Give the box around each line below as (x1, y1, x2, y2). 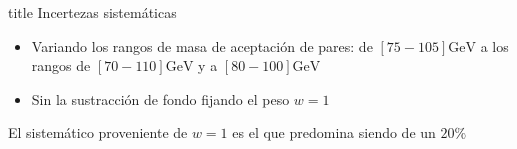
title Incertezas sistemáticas (8, 2, 177, 22)
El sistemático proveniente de (8, 122, 188, 143)
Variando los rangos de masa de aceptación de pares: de (31, 35, 373, 56)
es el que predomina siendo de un (232, 122, 436, 143)
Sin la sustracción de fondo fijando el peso (31, 88, 290, 109)
